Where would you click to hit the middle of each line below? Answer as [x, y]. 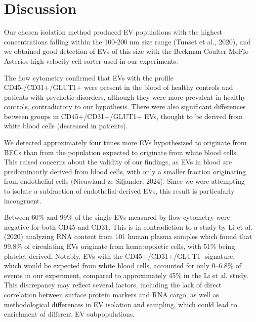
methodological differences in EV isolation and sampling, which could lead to [121, 304]
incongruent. [23, 200]
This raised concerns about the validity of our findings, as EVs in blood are [118, 162]
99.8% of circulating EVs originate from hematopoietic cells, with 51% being [120, 246]
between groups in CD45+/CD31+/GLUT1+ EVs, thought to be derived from [123, 116]
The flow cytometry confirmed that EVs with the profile [89, 77]
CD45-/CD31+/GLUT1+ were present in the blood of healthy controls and [119, 87]
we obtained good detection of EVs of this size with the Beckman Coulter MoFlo [126, 51]
